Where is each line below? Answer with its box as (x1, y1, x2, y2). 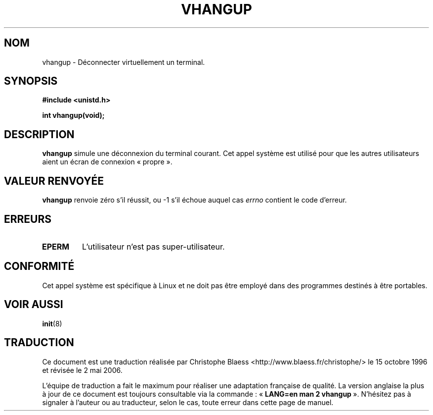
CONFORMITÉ (4, 260, 75, 273)
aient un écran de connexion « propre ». (42, 157, 173, 166)
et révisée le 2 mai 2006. (42, 365, 123, 374)
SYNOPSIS (4, 75, 58, 88)
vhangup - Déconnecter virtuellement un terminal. (42, 57, 205, 66)
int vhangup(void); (42, 111, 105, 120)
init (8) (42, 319, 62, 328)
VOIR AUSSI (4, 298, 63, 311)
